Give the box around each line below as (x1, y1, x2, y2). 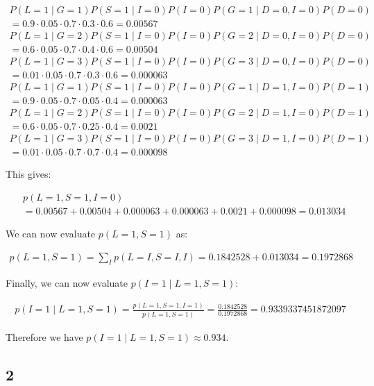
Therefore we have (6, 329, 83, 344)
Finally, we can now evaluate (6, 276, 128, 290)
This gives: (6, 167, 51, 181)
